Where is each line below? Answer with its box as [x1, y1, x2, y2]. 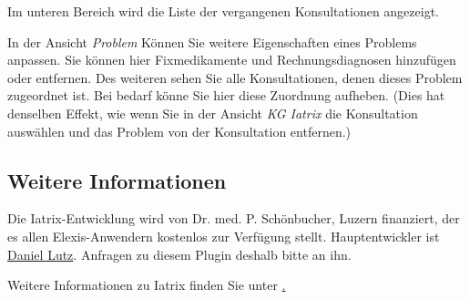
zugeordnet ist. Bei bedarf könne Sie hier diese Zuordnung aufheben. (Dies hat [7, 86, 445, 105]
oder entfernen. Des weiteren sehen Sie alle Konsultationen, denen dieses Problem [7, 67, 463, 87]
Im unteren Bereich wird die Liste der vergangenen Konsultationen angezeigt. [7, 2, 439, 20]
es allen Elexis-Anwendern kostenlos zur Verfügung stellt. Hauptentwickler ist [7, 226, 440, 245]
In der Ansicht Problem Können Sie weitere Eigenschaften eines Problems [7, 32, 417, 51]
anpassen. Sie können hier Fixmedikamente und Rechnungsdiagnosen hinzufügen [7, 50, 456, 69]
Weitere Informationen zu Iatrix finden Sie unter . [7, 275, 286, 294]
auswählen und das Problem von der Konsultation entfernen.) [7, 121, 352, 140]
